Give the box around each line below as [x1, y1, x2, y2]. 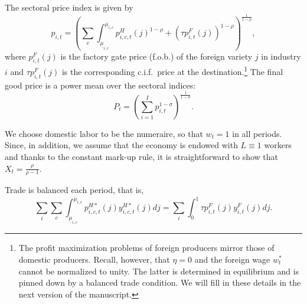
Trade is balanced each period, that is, [5, 184, 144, 196]
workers [264, 139, 292, 151]
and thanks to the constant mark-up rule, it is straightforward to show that [5, 151, 278, 163]
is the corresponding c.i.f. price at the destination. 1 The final [61, 64, 283, 78]
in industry [261, 50, 301, 62]
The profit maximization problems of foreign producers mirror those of [18, 241, 275, 254]
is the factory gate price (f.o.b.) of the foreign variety [60, 50, 253, 62]
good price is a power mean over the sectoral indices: [5, 79, 196, 91]
